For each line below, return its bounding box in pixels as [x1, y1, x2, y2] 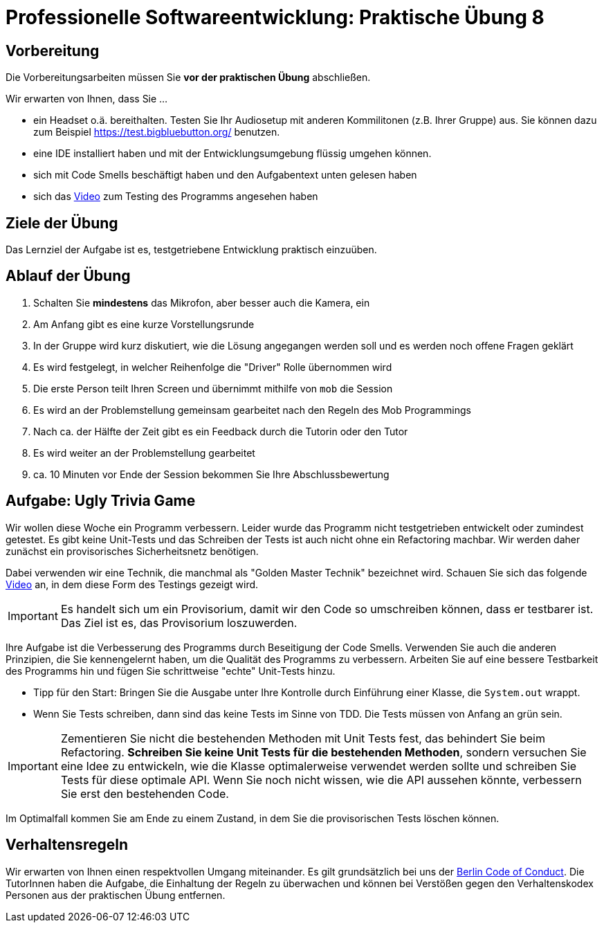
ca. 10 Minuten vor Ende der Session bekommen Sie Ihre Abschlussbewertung [33, 468, 390, 480]
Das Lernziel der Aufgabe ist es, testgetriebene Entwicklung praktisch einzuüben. [6, 244, 377, 256]
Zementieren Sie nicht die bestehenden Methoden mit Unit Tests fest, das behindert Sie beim [60, 731, 546, 745]
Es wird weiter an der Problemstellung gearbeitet [33, 446, 255, 459]
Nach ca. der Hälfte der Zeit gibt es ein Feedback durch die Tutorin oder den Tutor [33, 425, 408, 437]
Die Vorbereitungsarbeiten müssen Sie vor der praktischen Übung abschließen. [6, 71, 371, 84]
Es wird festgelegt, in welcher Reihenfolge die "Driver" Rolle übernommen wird [33, 361, 392, 373]
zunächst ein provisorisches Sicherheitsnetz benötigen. [6, 545, 259, 557]
